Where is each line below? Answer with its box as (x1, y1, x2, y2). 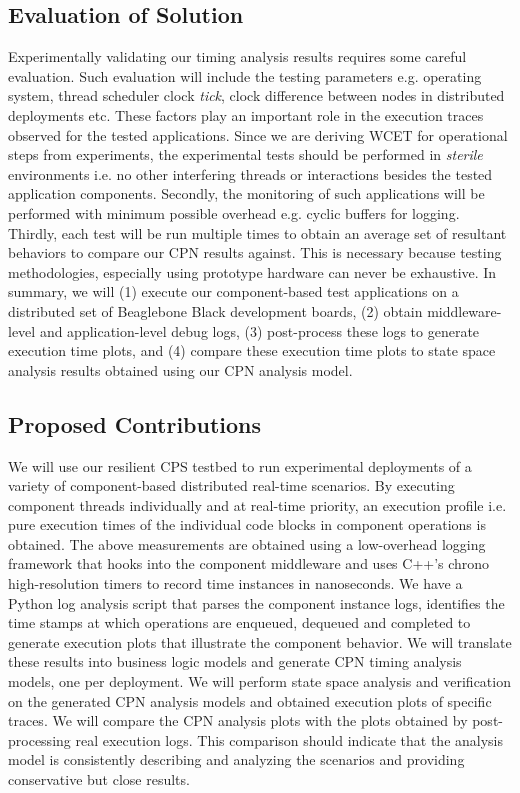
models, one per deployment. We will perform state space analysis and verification (8, 671, 511, 692)
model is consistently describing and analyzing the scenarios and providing (8, 749, 465, 770)
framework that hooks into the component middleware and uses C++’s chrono (8, 553, 490, 574)
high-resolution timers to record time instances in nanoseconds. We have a (8, 573, 463, 594)
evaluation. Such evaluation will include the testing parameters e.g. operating (8, 65, 482, 86)
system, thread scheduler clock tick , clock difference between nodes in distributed (8, 85, 505, 106)
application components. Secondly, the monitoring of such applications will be (8, 183, 485, 204)
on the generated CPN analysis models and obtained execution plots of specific (8, 690, 492, 711)
